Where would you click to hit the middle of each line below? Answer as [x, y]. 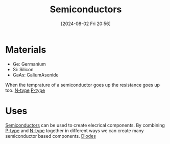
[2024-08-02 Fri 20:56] [86, 24]
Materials [26, 49]
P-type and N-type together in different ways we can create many [75, 130]
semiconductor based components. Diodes [51, 136]
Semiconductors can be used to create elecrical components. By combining [85, 125]
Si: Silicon [23, 69]
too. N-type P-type [25, 90]
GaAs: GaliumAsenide [35, 75]
